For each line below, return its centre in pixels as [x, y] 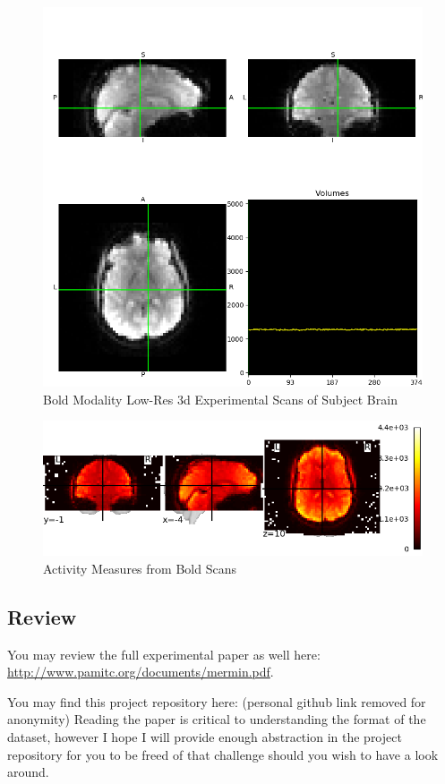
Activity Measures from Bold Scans [140, 568]
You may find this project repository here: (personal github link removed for [217, 701]
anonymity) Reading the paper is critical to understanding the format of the [217, 719]
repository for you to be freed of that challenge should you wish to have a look [223, 754]
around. [28, 772]
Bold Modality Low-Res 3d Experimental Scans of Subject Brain [220, 399]
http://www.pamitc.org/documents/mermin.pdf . [141, 672]
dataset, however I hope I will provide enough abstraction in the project [205, 736]
